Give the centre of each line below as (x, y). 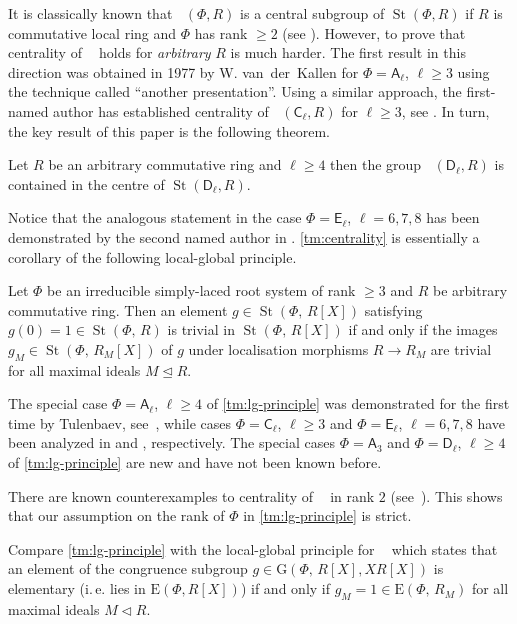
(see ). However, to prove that (374, 32)
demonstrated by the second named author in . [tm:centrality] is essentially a (244, 236)
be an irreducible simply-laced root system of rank (201, 290)
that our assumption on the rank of (116, 515)
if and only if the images (423, 329)
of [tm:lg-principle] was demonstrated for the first (358, 403)
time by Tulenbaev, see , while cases (120, 422)
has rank (221, 32)
